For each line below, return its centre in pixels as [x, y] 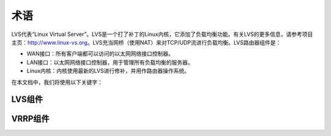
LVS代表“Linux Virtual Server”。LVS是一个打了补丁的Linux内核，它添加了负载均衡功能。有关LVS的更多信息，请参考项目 [162, 34]
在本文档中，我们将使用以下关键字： [57, 82]
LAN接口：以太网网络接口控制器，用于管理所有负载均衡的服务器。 [110, 62]
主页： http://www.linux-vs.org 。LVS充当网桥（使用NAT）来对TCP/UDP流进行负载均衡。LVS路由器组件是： [146, 42]
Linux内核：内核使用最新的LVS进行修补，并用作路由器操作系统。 [108, 71]
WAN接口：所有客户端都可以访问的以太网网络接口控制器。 [100, 54]
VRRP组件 [30, 119]
